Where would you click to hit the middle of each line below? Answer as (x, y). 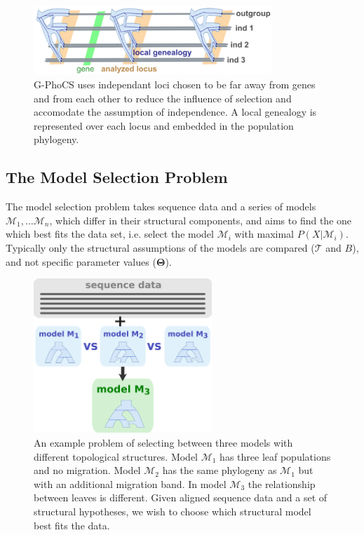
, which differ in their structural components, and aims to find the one (201, 220)
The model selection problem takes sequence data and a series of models (161, 206)
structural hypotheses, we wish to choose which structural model (173, 512)
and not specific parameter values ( (81, 261)
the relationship (282, 483)
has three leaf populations (275, 456)
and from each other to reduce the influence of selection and (163, 98)
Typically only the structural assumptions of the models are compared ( (160, 247)
